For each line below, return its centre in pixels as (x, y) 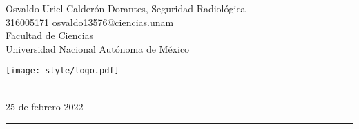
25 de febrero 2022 (45, 106)
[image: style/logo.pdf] (62, 71)
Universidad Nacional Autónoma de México (98, 48)
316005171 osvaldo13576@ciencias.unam (90, 22)
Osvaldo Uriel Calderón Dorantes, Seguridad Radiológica (126, 8)
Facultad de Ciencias (50, 35)
